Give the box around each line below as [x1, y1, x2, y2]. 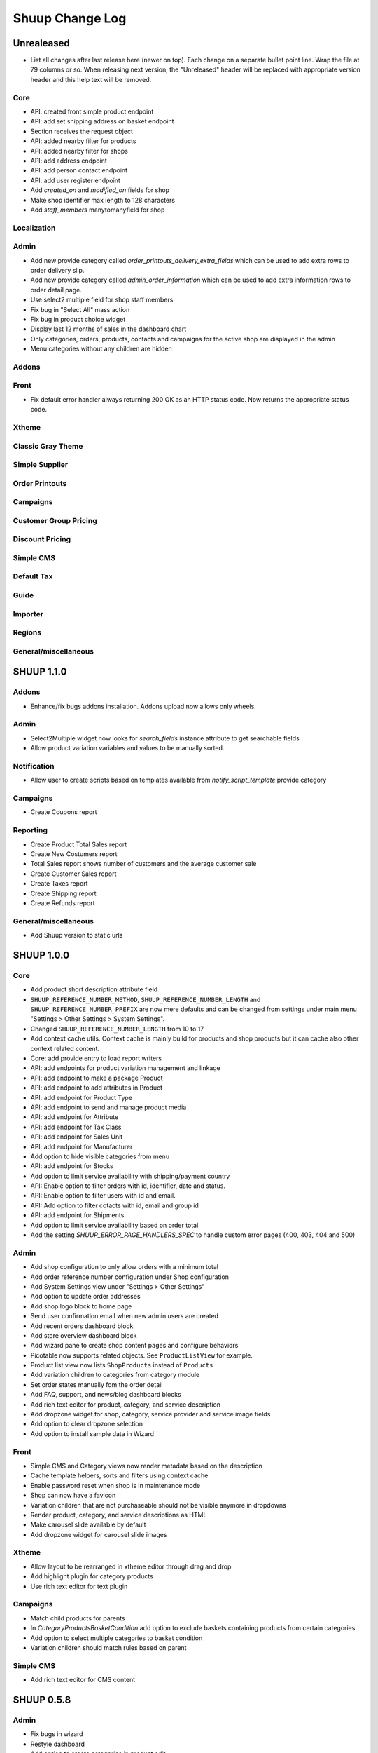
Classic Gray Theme [13, 441, 83, 451]
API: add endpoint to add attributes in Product [30, 1083, 163, 1092]
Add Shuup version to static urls [30, 931, 123, 940]
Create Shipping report [30, 889, 97, 898]
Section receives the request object [30, 127, 133, 135]
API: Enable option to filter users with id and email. [30, 1191, 176, 1200]
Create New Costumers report [30, 850, 118, 858]
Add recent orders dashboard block [30, 1322, 134, 1330]
